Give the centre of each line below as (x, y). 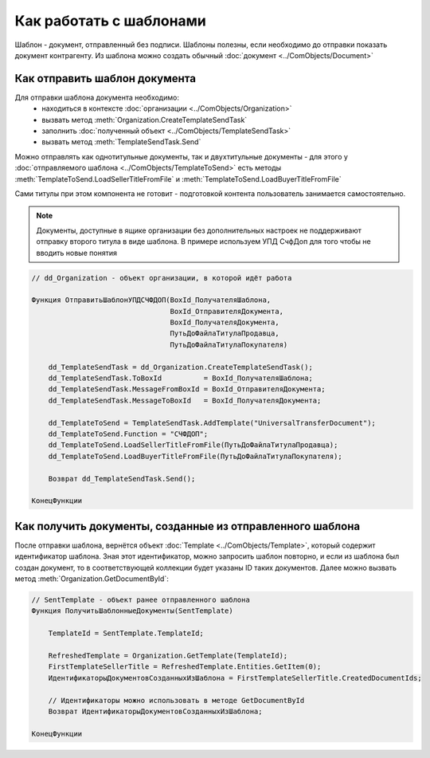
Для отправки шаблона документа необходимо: (97, 97)
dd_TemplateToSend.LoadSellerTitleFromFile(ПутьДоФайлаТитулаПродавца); (193, 445)
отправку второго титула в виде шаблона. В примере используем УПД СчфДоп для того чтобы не (203, 242)
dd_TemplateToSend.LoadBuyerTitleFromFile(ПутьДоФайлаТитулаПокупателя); (195, 456)
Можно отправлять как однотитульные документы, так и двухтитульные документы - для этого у (181, 156)
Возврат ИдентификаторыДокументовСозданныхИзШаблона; (155, 711)
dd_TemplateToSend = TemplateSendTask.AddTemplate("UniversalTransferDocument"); (212, 423)
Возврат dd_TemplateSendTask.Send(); (122, 479)
